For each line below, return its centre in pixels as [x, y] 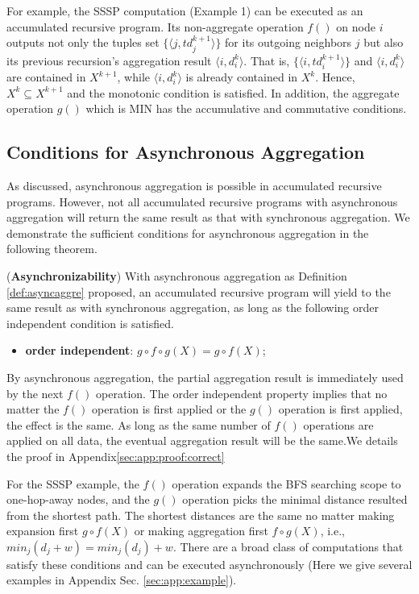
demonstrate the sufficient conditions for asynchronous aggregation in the [188, 233]
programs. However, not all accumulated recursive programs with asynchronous [202, 201]
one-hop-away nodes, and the [78, 499]
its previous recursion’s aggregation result [109, 60]
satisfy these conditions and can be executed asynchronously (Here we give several [209, 564]
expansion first [43, 531]
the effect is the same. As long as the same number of [139, 424]
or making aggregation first [201, 531]
